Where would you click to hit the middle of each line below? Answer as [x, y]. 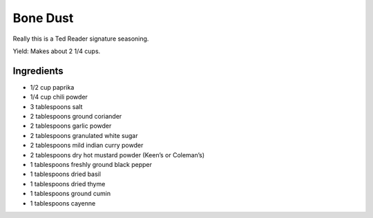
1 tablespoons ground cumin [70, 194]
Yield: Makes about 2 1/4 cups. [57, 51]
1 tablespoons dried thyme [68, 184]
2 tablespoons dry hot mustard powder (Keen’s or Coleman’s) [117, 155]
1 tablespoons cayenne [63, 203]
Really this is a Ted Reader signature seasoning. [81, 39]
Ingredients [38, 71]
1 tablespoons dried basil [66, 174]
